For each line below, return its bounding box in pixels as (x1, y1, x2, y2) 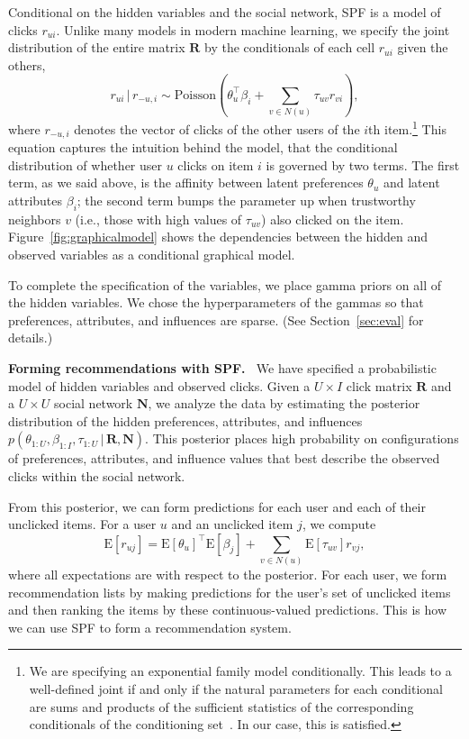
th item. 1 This (368, 117, 446, 138)
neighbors (8, 209, 61, 228)
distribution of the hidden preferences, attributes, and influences (8, 411, 363, 430)
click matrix (346, 376, 412, 395)
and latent (383, 173, 440, 192)
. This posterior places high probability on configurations (145, 429, 459, 448)
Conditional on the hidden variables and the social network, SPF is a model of (8, 3, 441, 21)
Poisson (174, 88, 217, 102)
